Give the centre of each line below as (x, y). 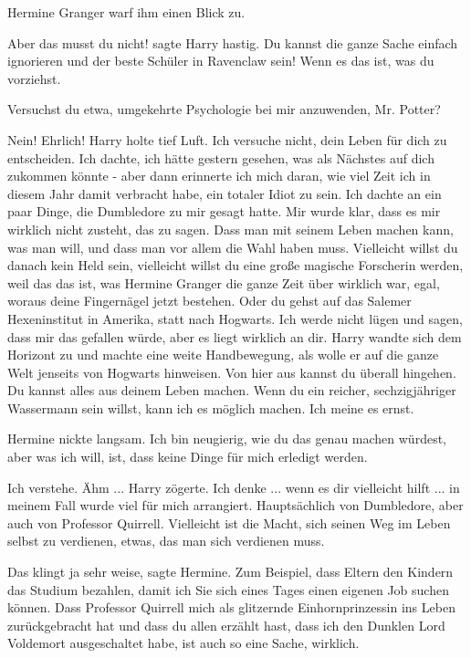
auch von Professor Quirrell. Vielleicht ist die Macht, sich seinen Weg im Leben (229, 522)
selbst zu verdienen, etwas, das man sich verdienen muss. (166, 541)
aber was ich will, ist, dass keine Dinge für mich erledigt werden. (188, 457)
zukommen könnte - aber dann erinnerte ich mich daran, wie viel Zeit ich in (219, 176)
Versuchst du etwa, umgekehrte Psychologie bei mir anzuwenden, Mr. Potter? (224, 109)
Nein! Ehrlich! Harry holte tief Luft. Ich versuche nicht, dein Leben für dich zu (227, 139)
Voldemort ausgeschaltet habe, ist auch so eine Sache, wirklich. (183, 643)
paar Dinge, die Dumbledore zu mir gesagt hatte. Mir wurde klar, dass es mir (224, 211)
